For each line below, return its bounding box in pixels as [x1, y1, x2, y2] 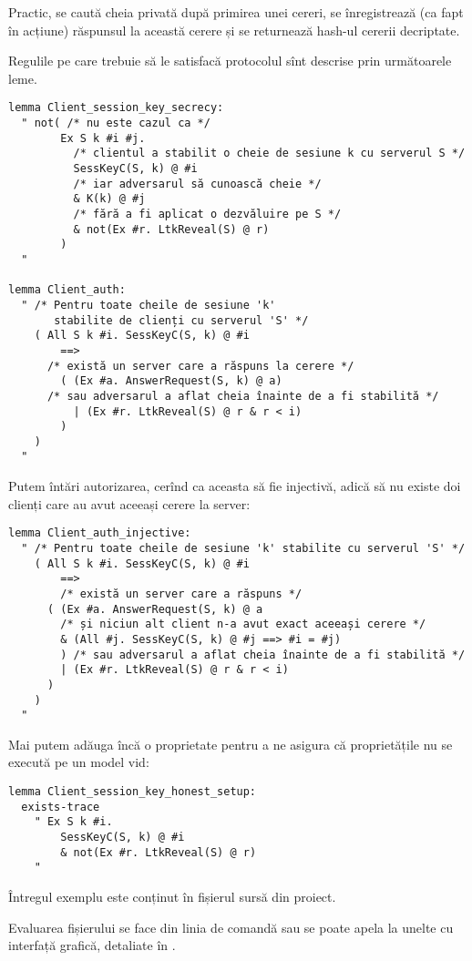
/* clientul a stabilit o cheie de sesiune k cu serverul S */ [73, 147, 466, 160]
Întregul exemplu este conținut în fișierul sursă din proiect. [8, 886, 336, 905]
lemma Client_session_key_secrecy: [8, 101, 224, 115]
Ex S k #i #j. [60, 131, 146, 145]
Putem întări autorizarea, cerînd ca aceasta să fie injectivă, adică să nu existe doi [8, 476, 461, 496]
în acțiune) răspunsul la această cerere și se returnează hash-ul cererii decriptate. [8, 20, 460, 39]
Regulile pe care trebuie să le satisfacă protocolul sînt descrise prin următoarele [8, 51, 452, 70]
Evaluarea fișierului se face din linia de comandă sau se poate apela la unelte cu [8, 917, 454, 936]
